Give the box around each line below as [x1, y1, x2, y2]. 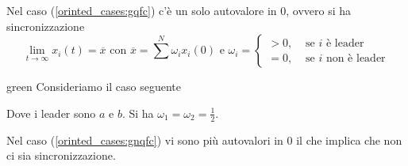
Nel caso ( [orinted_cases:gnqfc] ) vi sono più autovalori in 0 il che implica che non [6, 131, 402, 148]
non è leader [325, 52, 386, 64]
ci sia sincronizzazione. [6, 147, 116, 164]
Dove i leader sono [6, 104, 96, 121]
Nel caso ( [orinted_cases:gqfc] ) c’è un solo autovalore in [6, 2, 277, 18]
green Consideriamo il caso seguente [6, 78, 182, 95]
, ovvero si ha [286, 2, 352, 18]
